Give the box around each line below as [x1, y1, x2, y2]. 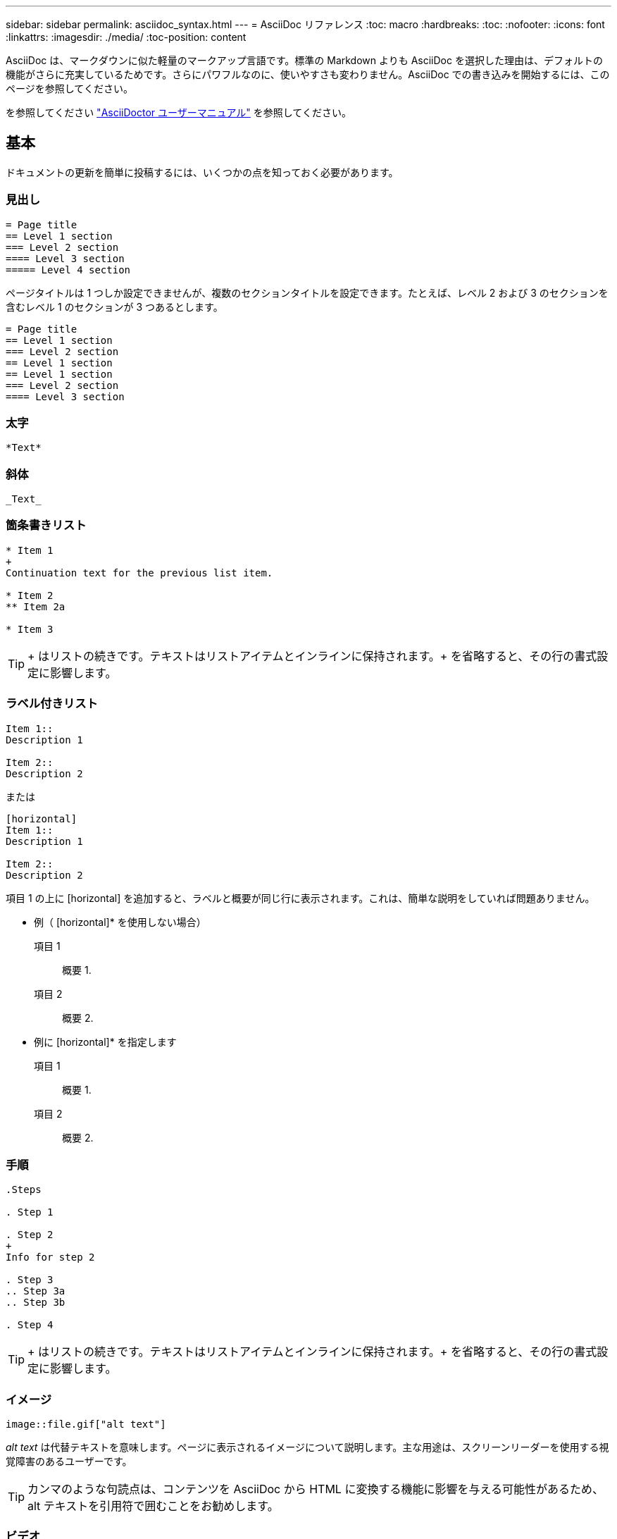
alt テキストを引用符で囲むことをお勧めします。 [27, 1499, 279, 1514]
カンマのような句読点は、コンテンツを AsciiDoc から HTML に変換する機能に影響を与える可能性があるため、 [27, 1482, 604, 1497]
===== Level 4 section [6, 264, 131, 276]
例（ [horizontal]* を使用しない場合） [34, 915, 206, 928]
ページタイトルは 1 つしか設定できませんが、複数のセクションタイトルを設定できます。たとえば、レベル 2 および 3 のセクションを [6, 286, 609, 299]
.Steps [6, 1184, 42, 1196]
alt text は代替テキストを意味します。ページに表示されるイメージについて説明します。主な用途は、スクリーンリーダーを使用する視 [6, 1441, 609, 1454]
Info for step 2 [6, 1251, 95, 1263]
